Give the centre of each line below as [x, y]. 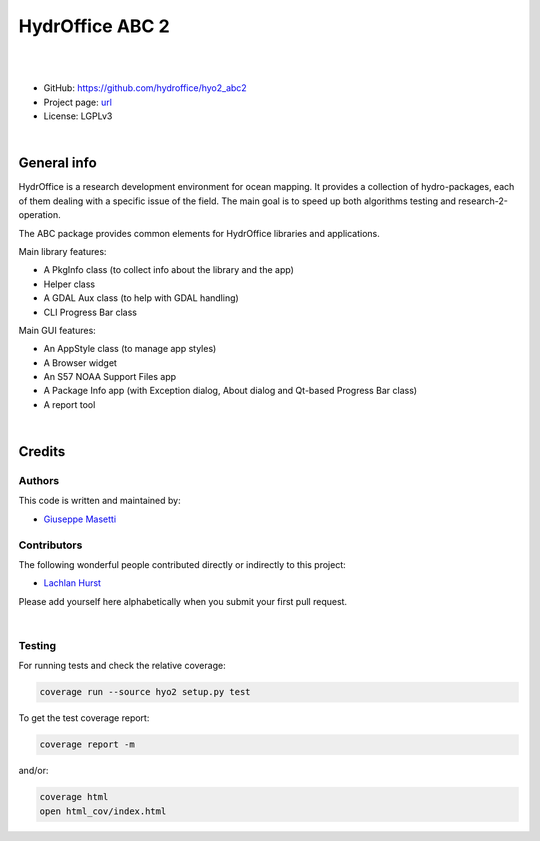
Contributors [50, 545]
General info [57, 163]
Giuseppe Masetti [80, 519]
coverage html [74, 797]
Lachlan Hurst [72, 583]
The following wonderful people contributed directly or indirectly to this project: [182, 564]
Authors [39, 481]
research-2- [483, 201]
